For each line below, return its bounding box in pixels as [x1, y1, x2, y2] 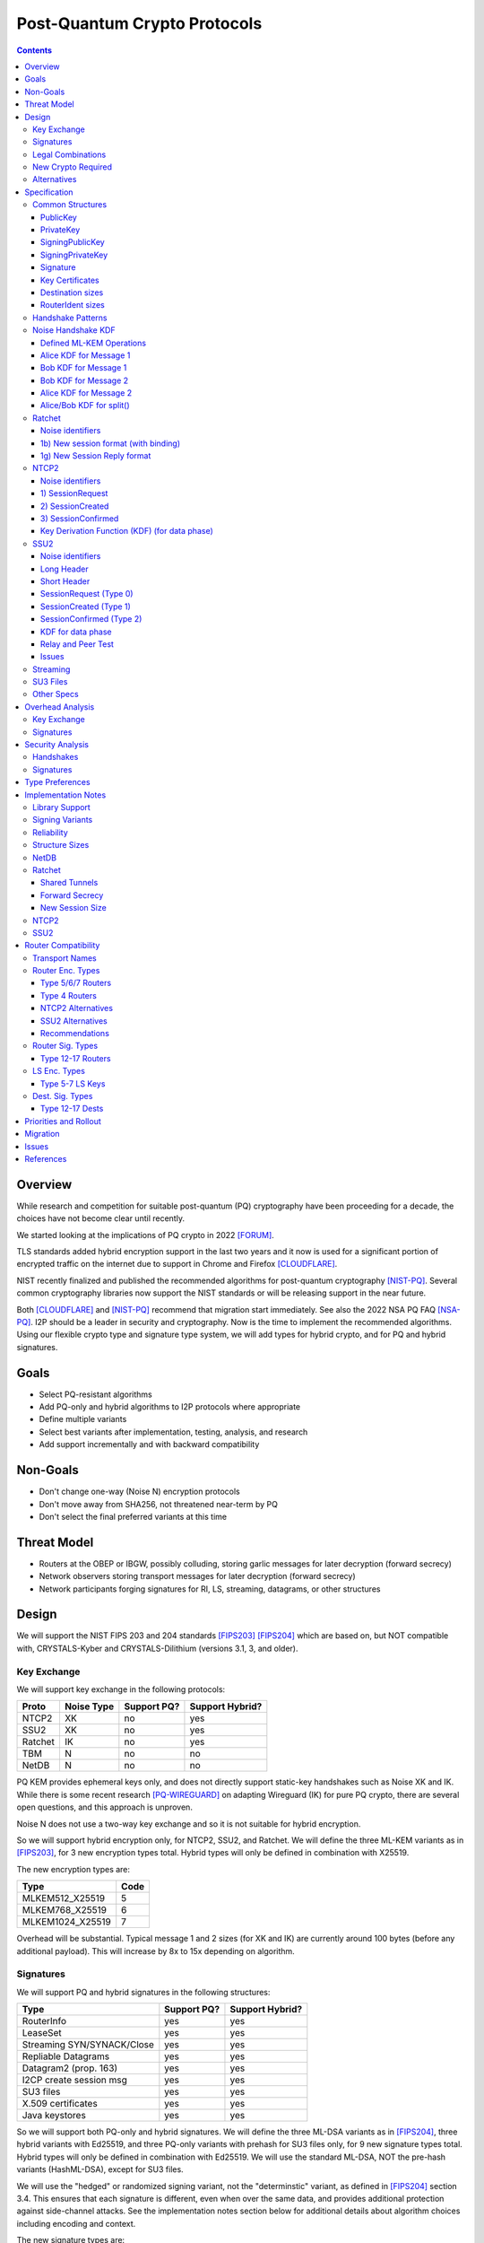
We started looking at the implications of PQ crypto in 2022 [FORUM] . [16, 1229, 275, 1240]
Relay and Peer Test [40, 638, 114, 650]
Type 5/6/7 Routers [40, 978, 112, 989]
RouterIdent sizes [40, 300, 105, 310]
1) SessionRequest [40, 488, 108, 499]
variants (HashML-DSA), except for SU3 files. [16, 2164, 184, 2175]
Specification [24, 187, 73, 197]
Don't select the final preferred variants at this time [39, 1511, 228, 1522]
